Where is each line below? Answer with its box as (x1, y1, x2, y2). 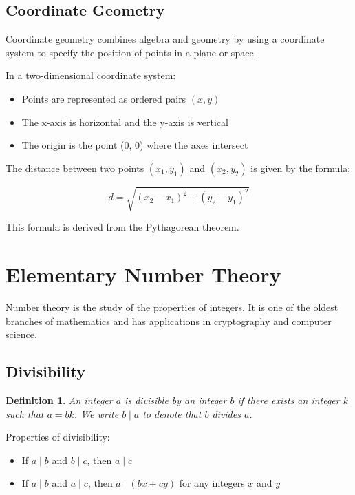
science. (6, 327, 37, 341)
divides (212, 406, 241, 421)
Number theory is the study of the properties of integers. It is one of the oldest (6, 300, 338, 315)
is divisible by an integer (125, 393, 227, 408)
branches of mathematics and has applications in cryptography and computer (6, 313, 332, 328)
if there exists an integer (237, 393, 340, 408)
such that (6, 406, 44, 421)
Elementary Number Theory (6, 260, 281, 288)
